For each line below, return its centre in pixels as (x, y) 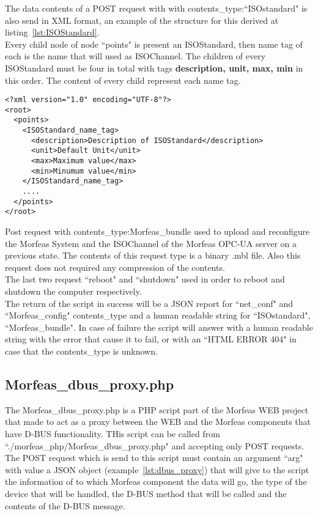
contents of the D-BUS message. (65, 505)
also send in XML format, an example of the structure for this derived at (142, 20)
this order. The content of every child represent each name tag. (123, 80)
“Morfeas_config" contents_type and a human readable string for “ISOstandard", (158, 315)
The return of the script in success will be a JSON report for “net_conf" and (149, 303)
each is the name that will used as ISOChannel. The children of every (135, 56)
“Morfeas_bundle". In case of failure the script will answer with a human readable (159, 327)
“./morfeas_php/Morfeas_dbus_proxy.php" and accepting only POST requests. (155, 445)
